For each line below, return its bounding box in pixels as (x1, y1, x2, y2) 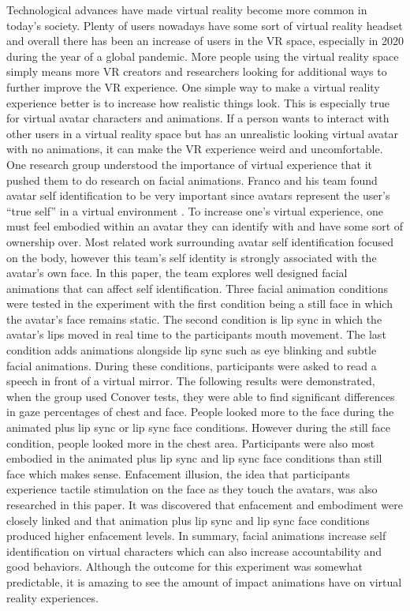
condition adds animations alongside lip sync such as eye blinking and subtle (6, 342, 377, 358)
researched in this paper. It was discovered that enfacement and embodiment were (6, 497, 403, 512)
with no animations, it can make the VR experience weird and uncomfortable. (6, 141, 383, 157)
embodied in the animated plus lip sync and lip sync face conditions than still (6, 450, 382, 467)
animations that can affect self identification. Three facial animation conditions (6, 279, 389, 296)
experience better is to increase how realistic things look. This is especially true (6, 94, 390, 111)
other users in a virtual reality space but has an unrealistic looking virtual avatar (6, 125, 398, 141)
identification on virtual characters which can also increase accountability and (6, 542, 382, 559)
